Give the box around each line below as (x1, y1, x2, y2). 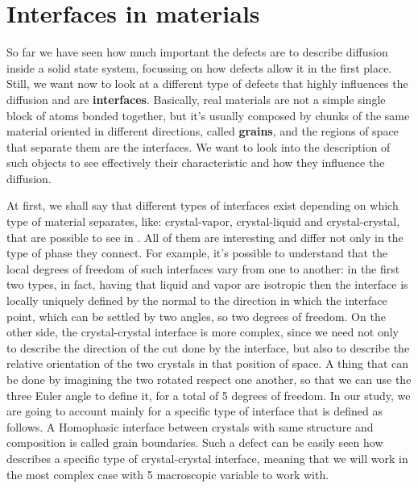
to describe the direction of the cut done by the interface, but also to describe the (6, 339, 410, 356)
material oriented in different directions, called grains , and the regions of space (6, 123, 399, 140)
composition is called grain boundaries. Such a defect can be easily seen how (6, 434, 383, 451)
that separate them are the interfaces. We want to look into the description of (6, 138, 391, 155)
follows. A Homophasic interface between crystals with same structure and (6, 418, 374, 435)
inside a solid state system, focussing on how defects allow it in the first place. (6, 59, 392, 76)
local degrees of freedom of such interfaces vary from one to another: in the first (6, 260, 400, 277)
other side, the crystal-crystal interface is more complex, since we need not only (6, 323, 399, 340)
